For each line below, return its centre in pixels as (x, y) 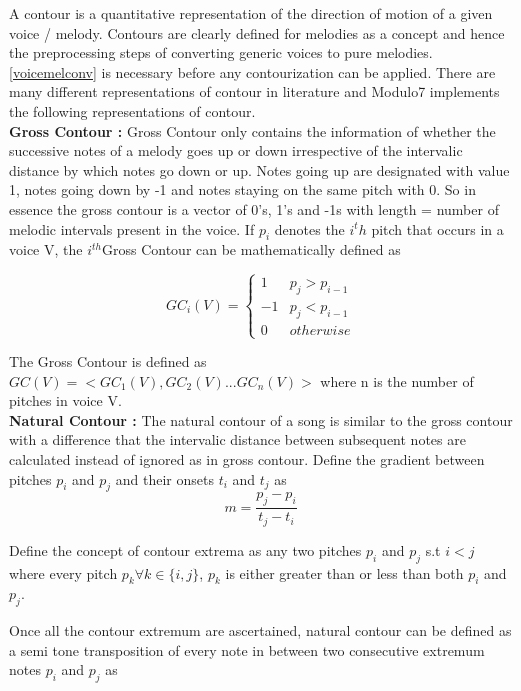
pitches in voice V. (65, 400)
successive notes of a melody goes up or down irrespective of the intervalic (236, 150)
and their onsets (164, 478)
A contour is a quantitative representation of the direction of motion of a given (251, 13)
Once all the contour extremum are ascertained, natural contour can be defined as (260, 630)
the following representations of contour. (132, 110)
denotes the (309, 228)
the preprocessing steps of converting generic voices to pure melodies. (221, 52)
